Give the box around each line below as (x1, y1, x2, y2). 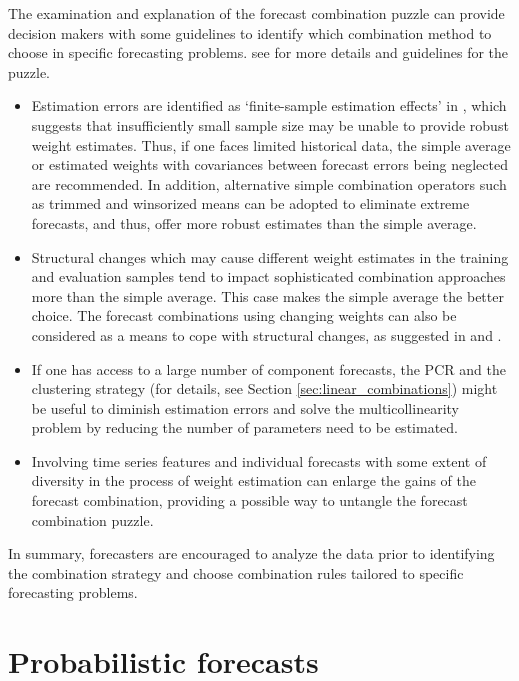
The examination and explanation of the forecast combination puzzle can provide (8, 3, 505, 23)
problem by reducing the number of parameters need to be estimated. (31, 417, 458, 438)
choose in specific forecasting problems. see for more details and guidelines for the (8, 42, 509, 63)
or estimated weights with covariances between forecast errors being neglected (31, 154, 508, 175)
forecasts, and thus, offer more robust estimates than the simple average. (31, 212, 477, 233)
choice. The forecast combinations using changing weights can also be (31, 305, 457, 326)
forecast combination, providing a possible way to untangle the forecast (31, 490, 468, 511)
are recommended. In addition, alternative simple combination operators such (31, 173, 507, 194)
